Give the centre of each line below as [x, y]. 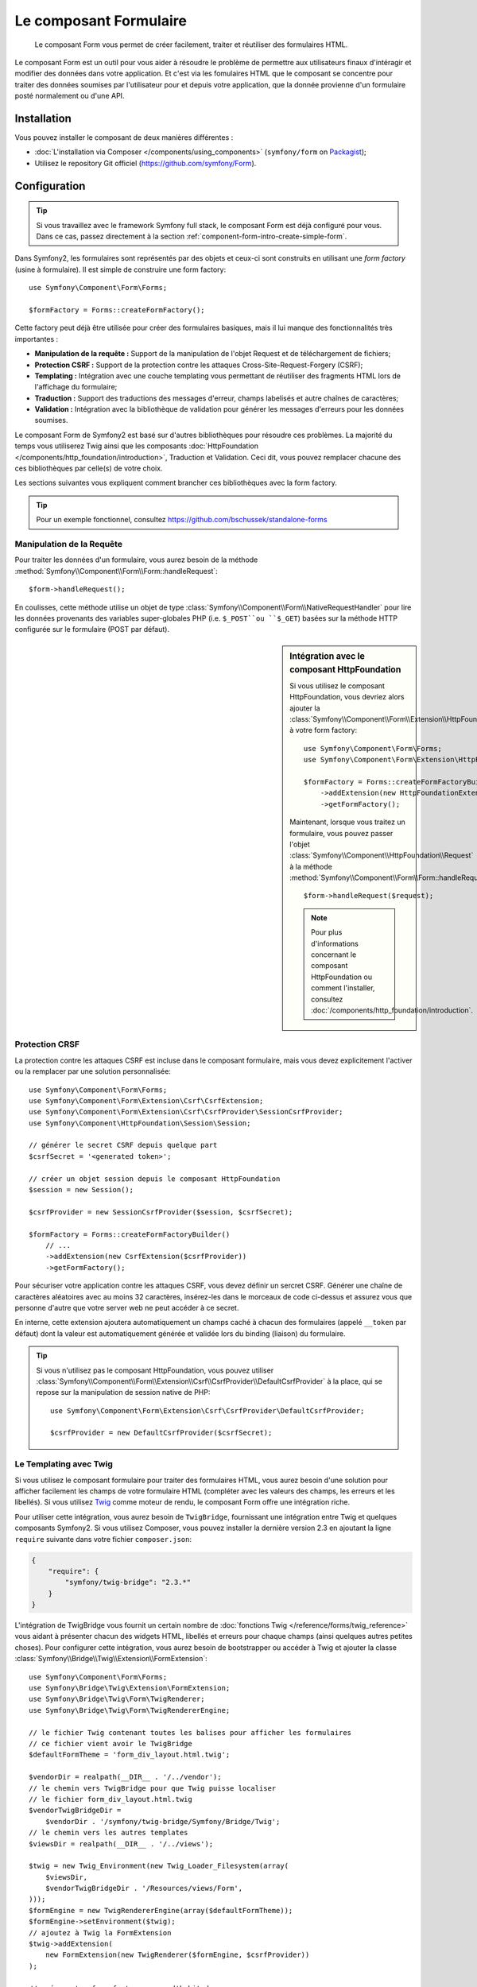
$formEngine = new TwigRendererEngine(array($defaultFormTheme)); [161, 1910]
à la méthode [311, 866]
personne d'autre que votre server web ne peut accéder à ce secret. [127, 1307]
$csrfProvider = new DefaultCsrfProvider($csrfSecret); [161, 1433]
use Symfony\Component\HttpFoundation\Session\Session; [140, 1123]
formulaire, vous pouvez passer [341, 833]
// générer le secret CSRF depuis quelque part [123, 1145]
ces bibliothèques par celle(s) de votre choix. [89, 468]
